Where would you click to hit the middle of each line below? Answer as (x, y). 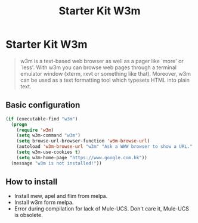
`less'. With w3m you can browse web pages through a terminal (98, 67)
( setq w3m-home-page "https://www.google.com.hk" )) (82, 157)
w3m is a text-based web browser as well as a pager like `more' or (102, 61)
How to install (32, 182)
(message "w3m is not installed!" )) (56, 163)
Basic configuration (43, 105)
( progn (19, 124)
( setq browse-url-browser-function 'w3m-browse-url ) (83, 141)
